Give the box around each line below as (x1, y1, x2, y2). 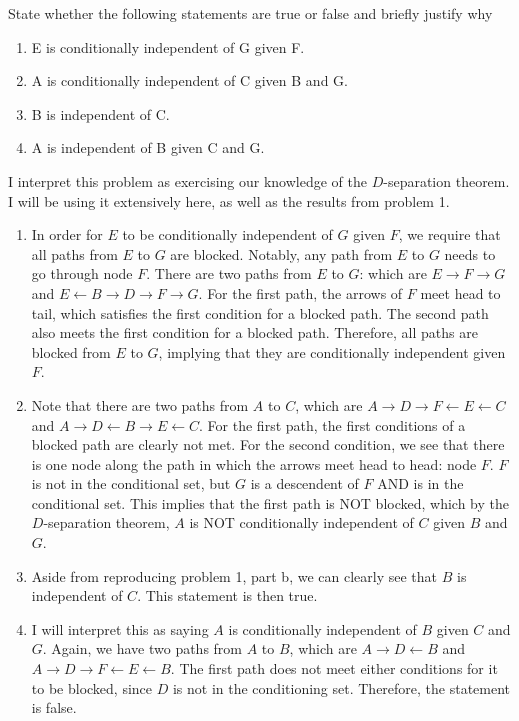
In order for (31, 224, 103, 245)
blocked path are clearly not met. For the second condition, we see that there (31, 434, 505, 455)
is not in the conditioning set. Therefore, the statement (172, 677, 511, 698)
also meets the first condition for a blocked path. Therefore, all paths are (31, 322, 478, 343)
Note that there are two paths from (31, 394, 249, 415)
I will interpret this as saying (31, 618, 209, 639)
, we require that (398, 224, 501, 245)
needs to (444, 243, 496, 264)
